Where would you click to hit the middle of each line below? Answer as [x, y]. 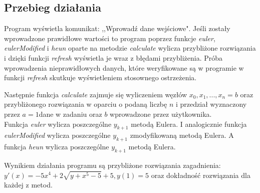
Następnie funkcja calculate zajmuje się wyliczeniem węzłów [96, 94]
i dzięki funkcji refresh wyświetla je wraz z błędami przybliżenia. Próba [113, 57]
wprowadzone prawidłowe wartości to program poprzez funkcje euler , [110, 38]
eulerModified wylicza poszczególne [57, 135]
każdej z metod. [28, 185]
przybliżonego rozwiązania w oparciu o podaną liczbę [86, 104]
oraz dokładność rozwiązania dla [201, 175]
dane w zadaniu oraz [70, 114]
